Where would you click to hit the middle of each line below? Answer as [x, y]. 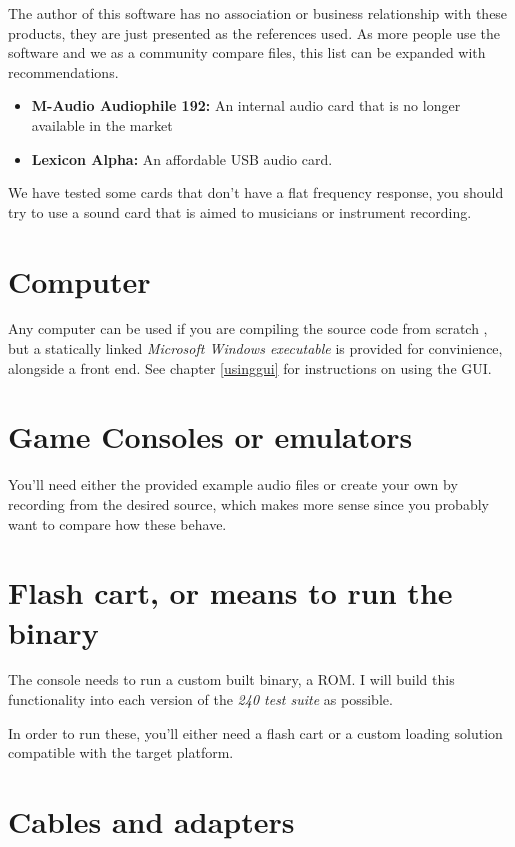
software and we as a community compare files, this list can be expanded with [247, 52]
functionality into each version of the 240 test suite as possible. [200, 699]
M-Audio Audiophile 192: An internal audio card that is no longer [246, 105]
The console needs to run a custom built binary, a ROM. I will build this [231, 679]
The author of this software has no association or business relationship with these [258, 13]
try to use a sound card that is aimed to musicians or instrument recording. [240, 211]
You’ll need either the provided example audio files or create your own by [233, 484]
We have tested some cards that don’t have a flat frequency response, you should [256, 192]
